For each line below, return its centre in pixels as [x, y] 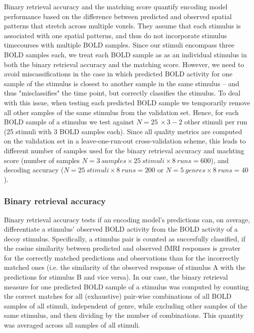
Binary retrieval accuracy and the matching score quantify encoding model [116, 6]
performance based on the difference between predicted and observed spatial [118, 16]
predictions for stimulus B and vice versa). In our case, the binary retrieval [116, 277]
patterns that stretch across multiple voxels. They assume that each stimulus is [122, 26]
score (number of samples [42, 160]
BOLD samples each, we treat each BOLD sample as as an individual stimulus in [126, 54]
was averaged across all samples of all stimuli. [72, 325]
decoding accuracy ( [34, 170]
